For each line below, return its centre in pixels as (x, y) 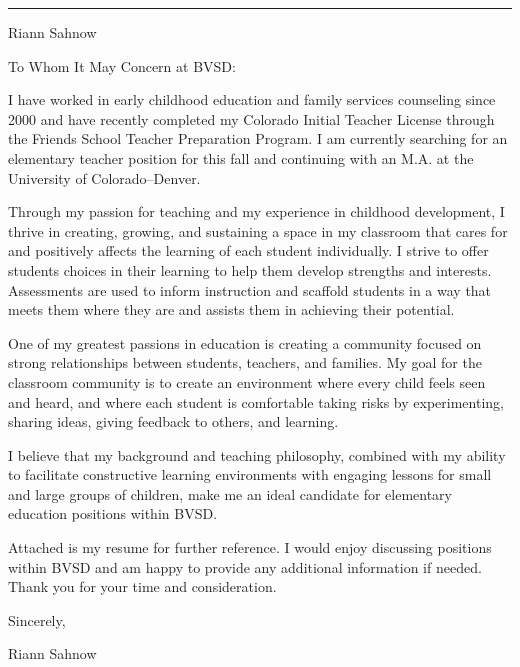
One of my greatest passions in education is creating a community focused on (245, 342)
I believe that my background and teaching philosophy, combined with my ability (257, 454)
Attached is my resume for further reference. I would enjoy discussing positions (250, 547)
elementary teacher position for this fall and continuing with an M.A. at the (241, 157)
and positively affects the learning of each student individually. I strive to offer (248, 250)
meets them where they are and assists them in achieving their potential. (231, 309)
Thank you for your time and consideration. (142, 586)
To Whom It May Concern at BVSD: (122, 65)
